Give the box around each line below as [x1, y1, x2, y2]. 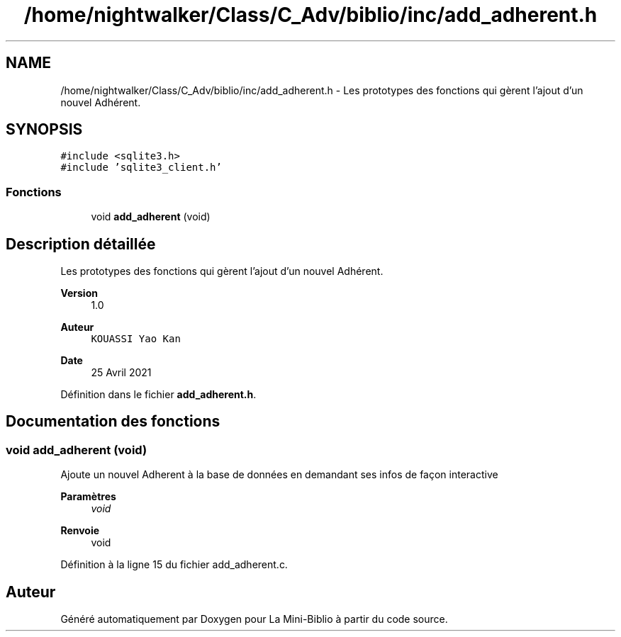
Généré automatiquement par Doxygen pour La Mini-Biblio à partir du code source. [60, 613, 448, 626]
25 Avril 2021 [91, 366, 152, 379]
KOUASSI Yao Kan [91, 333, 181, 345]
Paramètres [60, 490, 116, 503]
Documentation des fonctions [6, 412, 220, 431]
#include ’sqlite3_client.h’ [60, 162, 222, 174]
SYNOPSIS [6, 120, 83, 139]
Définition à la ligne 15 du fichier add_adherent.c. [60, 558, 288, 571]
